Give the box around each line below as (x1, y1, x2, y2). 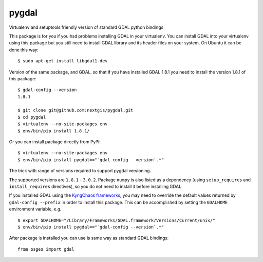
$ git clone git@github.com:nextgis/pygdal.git (18, 108, 133, 113)
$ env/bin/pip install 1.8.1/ (18, 128, 90, 133)
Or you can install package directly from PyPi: (9, 139, 101, 145)
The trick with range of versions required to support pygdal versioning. (9, 168, 151, 174)
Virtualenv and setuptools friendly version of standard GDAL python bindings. (9, 24, 165, 30)
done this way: (9, 47, 38, 53)
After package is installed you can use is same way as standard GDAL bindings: (9, 235, 169, 241)
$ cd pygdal (18, 114, 46, 120)
